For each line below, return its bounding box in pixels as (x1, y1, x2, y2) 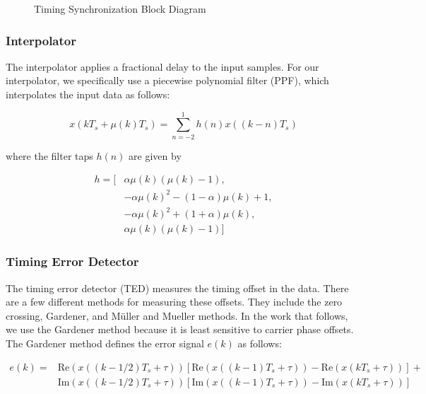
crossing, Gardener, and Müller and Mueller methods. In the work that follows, (6, 308, 348, 323)
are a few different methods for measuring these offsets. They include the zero (6, 294, 343, 309)
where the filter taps (6, 148, 93, 163)
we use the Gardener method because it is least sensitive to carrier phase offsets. (6, 322, 354, 337)
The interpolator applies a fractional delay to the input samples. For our (6, 59, 319, 74)
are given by (129, 148, 182, 163)
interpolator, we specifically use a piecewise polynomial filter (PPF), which (6, 73, 329, 88)
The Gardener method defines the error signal (6, 336, 204, 351)
